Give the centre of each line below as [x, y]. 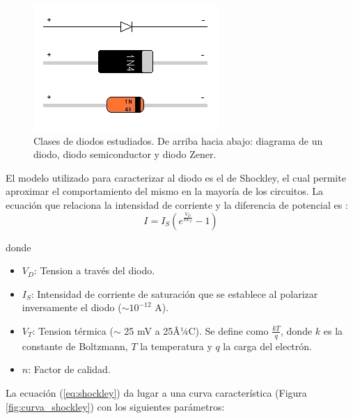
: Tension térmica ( [73, 330]
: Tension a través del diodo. [94, 270]
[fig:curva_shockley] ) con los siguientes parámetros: [115, 406]
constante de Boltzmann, [75, 346]
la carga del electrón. [267, 346]
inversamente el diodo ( [72, 307]
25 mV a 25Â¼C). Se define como [196, 330]
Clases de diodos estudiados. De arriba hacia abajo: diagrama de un [178, 140]
